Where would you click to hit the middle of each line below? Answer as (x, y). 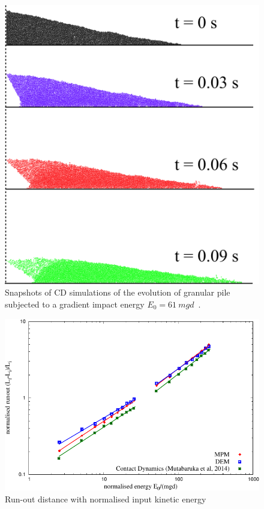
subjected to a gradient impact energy (75, 304)
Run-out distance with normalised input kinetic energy (106, 499)
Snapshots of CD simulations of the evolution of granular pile (118, 292)
